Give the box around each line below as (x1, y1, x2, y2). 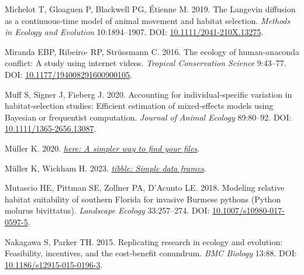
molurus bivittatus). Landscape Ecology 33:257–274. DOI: (5, 204, 210, 216)
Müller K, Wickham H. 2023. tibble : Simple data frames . (5, 161, 206, 174)
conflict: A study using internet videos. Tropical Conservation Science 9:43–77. (5, 57, 286, 69)
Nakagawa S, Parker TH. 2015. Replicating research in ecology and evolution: (5, 235, 283, 247)
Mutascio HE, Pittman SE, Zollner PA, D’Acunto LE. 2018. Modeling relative (5, 181, 285, 194)
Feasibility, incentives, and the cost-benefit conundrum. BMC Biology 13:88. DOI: (5, 247, 297, 259)
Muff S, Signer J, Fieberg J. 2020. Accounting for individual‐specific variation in (5, 88, 292, 100)
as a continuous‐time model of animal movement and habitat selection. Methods (5, 14, 291, 26)
